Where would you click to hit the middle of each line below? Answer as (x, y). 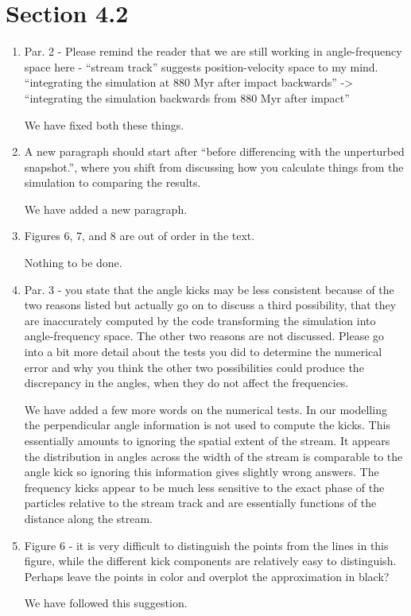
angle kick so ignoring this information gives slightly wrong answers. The (202, 472)
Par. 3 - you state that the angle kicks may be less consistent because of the (209, 289)
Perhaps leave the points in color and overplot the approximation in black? (207, 576)
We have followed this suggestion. (106, 603)
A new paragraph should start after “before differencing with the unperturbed (214, 151)
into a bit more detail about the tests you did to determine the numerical (203, 352)
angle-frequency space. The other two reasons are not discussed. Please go (204, 336)
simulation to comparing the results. (112, 182)
